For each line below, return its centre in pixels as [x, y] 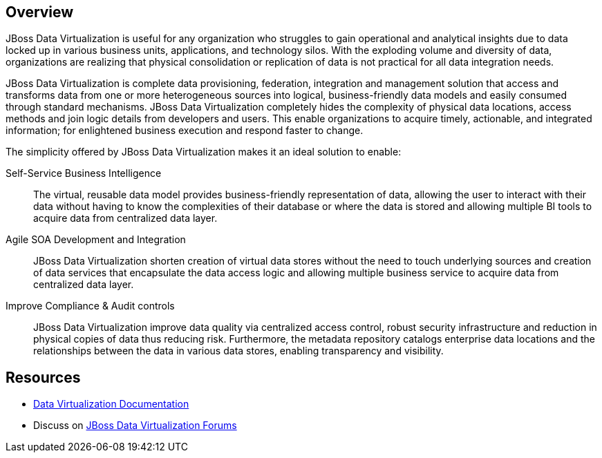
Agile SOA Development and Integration [96, 240]
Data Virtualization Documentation [111, 404]
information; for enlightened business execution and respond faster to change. [185, 131]
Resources [43, 377]
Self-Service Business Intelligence [84, 173]
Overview [40, 12]
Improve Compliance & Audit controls [90, 306]
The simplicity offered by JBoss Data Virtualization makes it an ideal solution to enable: [204, 152]
